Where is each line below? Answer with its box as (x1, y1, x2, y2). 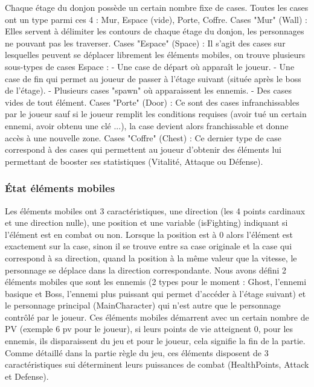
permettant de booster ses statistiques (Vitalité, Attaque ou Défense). (5, 155, 263, 167)
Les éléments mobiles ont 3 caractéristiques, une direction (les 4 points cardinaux (5, 204, 306, 217)
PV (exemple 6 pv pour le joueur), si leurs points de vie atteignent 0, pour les (5, 322, 293, 335)
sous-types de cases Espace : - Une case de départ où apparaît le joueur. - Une (5, 60, 295, 72)
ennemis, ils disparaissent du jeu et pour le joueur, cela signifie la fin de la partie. (5, 334, 306, 347)
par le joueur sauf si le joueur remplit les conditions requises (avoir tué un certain (5, 107, 307, 120)
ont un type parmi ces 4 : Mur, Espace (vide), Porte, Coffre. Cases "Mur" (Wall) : (5, 13, 307, 25)
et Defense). (5, 369, 49, 382)
